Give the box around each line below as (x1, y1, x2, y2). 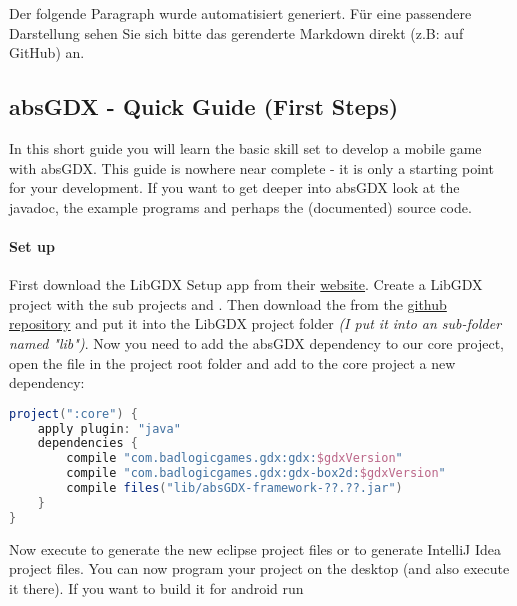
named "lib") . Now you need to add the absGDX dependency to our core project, (9, 332, 504, 353)
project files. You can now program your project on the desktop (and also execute (9, 558, 510, 579)
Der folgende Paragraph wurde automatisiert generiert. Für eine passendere (9, 3, 472, 23)
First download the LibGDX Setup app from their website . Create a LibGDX (9, 274, 483, 295)
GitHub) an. (9, 42, 85, 63)
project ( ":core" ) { (9, 406, 138, 421)
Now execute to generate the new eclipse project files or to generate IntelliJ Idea (9, 538, 501, 559)
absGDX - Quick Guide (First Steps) (9, 91, 399, 122)
